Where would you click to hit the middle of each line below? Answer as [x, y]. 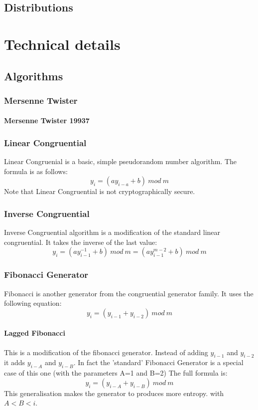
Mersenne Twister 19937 [47, 120]
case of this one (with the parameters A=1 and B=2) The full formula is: [116, 373]
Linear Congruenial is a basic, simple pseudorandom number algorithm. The [120, 161]
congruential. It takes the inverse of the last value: [81, 242]
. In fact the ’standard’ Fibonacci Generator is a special [158, 362]
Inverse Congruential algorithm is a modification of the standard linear [112, 232]
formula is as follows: [36, 171]
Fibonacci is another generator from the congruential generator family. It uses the [129, 293]
